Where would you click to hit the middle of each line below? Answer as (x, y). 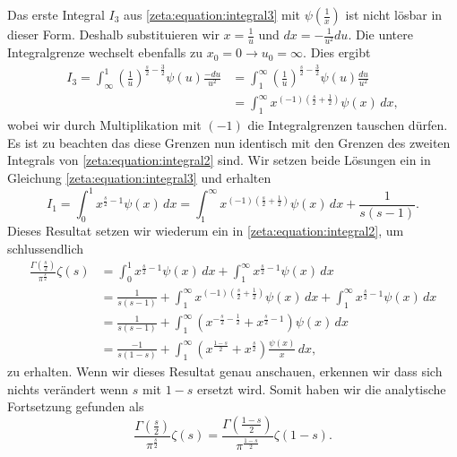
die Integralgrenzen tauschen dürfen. (348, 125)
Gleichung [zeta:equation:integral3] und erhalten (139, 178)
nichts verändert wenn (68, 388)
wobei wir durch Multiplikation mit (104, 125)
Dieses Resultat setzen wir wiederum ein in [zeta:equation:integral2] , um (206, 230)
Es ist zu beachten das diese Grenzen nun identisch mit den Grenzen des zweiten (229, 142)
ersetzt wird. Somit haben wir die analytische (322, 388)
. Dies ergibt (337, 52)
